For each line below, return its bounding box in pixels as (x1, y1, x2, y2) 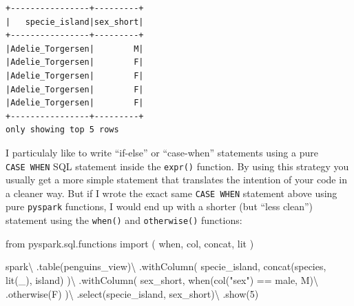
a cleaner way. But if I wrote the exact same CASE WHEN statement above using (6, 185, 337, 200)
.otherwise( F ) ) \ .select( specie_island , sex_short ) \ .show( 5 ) (6, 286, 259, 300)
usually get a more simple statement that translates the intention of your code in (6, 172, 347, 187)
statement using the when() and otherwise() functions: (6, 213, 242, 227)
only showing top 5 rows (6, 125, 119, 135)
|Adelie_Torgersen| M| (6, 43, 144, 54)
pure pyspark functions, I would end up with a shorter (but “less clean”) (6, 199, 313, 214)
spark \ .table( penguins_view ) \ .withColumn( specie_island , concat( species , (6, 259, 326, 274)
